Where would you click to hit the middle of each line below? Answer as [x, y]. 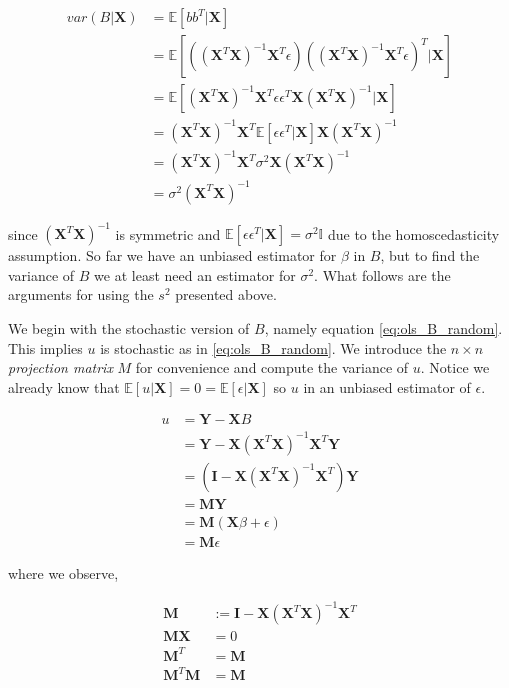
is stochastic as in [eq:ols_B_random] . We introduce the [273, 347]
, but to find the [430, 255]
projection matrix [60, 367]
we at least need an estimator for [195, 274]
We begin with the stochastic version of [129, 327]
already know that [64, 386]
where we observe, [63, 573]
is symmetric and [168, 233]
